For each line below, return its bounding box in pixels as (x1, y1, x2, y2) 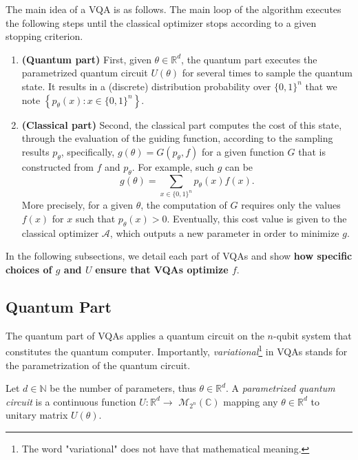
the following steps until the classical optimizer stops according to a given (6, 15, 317, 30)
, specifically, (61, 144, 115, 158)
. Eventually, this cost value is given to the (167, 211, 347, 226)
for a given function (201, 144, 284, 158)
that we (305, 79, 337, 93)
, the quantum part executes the (181, 52, 317, 66)
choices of (6, 262, 52, 277)
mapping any (223, 394, 278, 408)
